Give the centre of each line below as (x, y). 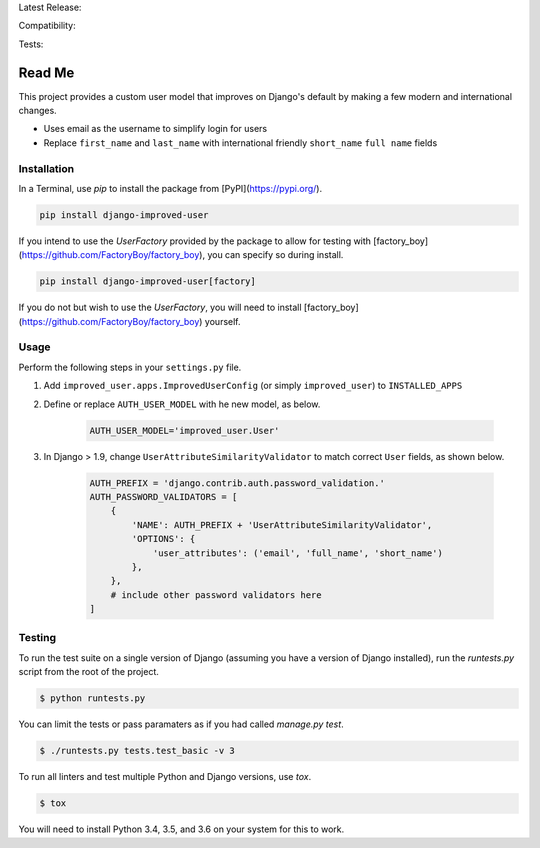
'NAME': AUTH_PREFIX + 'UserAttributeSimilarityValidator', (282, 524)
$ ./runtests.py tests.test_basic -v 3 (137, 751)
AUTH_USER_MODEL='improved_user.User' (184, 430)
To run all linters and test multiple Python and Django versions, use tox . (165, 777)
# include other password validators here (216, 594)
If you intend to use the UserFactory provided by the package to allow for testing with (195, 241)
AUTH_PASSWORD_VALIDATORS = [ (163, 496)
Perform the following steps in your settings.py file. (130, 367)
